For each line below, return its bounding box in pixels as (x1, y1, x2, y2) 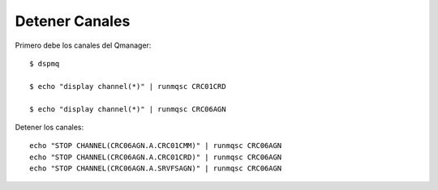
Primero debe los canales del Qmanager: (15, 40, 152, 50)
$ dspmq (29, 59, 60, 68)
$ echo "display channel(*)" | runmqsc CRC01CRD (29, 82, 226, 91)
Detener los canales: (15, 122, 84, 132)
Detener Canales (15, 12, 131, 30)
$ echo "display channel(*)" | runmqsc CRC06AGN (29, 104, 226, 113)
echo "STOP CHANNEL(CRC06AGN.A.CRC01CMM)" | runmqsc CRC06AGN (29, 141, 282, 150)
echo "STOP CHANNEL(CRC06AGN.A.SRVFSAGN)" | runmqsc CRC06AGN (29, 164, 282, 173)
